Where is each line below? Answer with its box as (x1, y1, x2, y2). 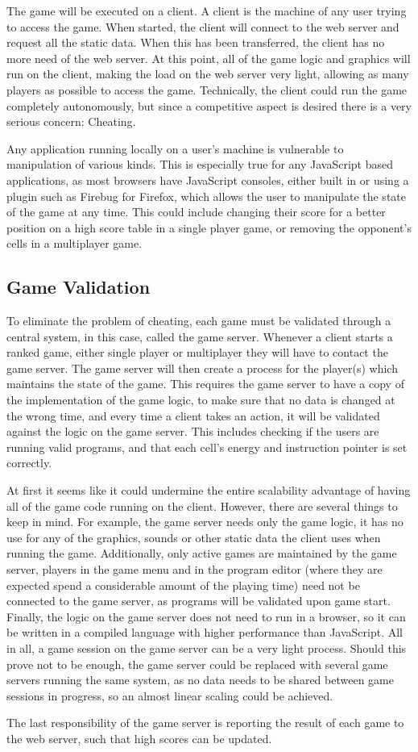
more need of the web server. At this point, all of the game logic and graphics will (6, 49, 411, 66)
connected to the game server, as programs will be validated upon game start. (6, 592, 391, 609)
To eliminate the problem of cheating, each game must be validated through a (6, 312, 391, 329)
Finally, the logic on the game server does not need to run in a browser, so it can (6, 608, 406, 625)
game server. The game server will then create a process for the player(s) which (6, 359, 398, 376)
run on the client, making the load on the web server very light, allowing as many (6, 65, 409, 82)
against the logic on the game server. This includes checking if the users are (6, 423, 379, 440)
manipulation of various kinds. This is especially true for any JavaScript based (6, 156, 393, 173)
